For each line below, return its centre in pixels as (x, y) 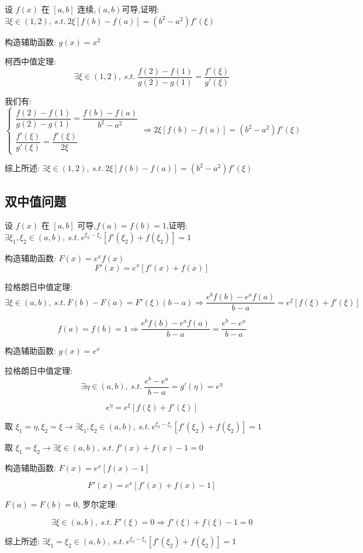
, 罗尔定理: (98, 504)
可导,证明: (141, 9)
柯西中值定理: (30, 61)
